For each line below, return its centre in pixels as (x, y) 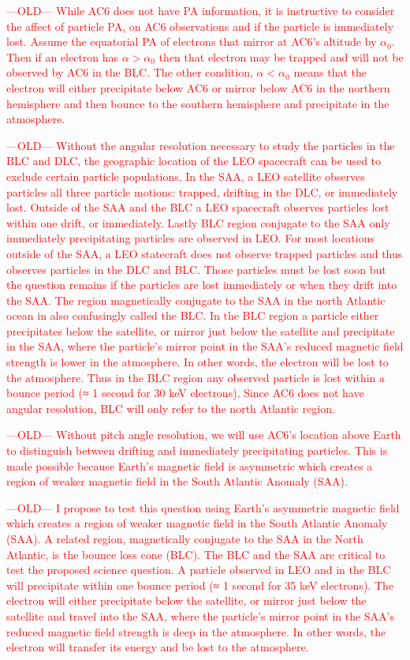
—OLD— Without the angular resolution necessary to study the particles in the (201, 145)
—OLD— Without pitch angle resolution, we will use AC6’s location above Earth (204, 435)
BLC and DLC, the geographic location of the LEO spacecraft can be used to (194, 161)
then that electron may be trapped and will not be (281, 56)
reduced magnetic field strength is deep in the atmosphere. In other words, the (196, 631)
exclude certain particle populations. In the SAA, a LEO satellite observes (186, 176)
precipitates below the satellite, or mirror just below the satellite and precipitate (201, 330)
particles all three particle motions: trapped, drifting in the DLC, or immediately (202, 191)
